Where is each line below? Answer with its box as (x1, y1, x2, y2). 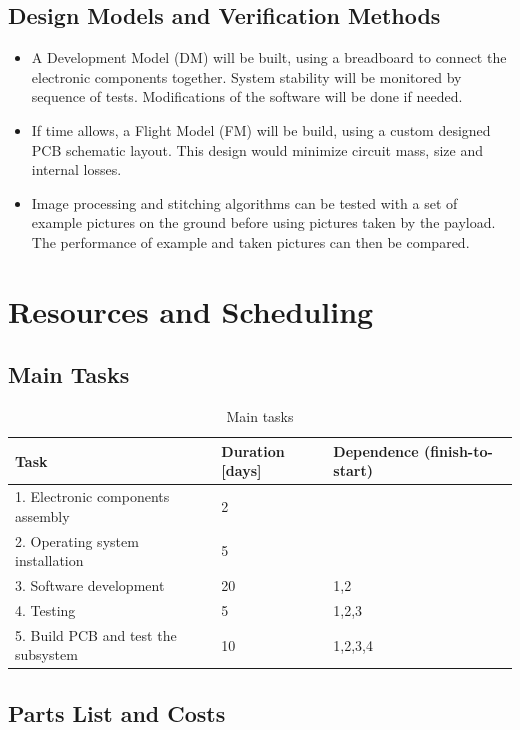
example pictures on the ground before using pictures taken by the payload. (31, 212, 496, 233)
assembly (15, 505, 70, 526)
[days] (221, 460, 262, 481)
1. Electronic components (15, 486, 170, 507)
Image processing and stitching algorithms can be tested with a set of (31, 192, 458, 213)
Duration (221, 440, 285, 461)
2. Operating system (15, 530, 139, 551)
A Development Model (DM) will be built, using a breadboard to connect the (31, 47, 507, 68)
